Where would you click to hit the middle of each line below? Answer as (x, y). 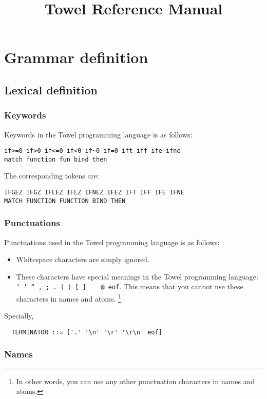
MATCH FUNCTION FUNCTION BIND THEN (65, 201)
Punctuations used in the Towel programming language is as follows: (112, 242)
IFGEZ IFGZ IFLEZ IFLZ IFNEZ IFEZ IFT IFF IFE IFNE (94, 193)
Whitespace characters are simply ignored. (83, 259)
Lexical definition (51, 89)
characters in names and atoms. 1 (69, 298)
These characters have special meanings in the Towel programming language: (137, 276)
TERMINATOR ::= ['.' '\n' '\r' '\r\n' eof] (87, 332)
